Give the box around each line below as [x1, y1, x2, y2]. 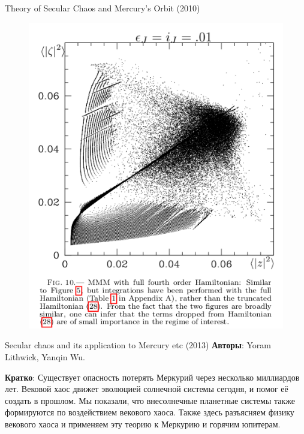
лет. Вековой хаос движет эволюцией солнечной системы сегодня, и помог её [5, 382, 288, 395]
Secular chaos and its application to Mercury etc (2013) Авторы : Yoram [5, 339, 272, 351]
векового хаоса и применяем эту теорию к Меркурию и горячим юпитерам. [5, 417, 281, 430]
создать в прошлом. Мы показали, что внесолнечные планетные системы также [5, 394, 295, 406]
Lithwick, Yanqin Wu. [5, 350, 86, 363]
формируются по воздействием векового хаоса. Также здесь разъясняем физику [5, 406, 294, 418]
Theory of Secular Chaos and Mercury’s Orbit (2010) [5, 2, 200, 14]
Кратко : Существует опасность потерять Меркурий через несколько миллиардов [5, 370, 300, 383]
